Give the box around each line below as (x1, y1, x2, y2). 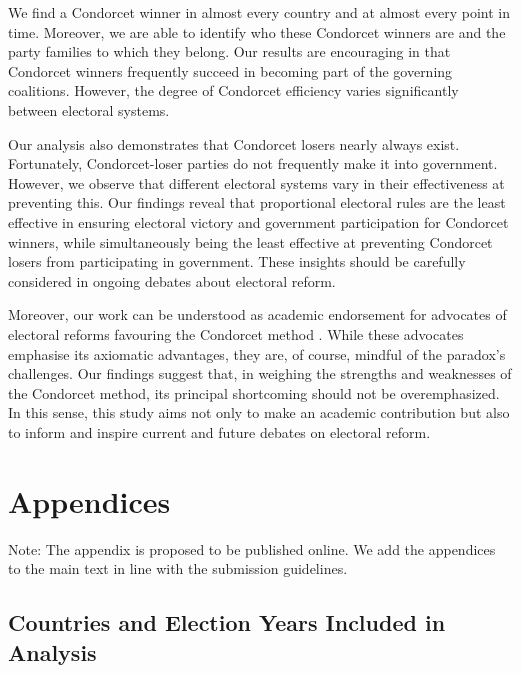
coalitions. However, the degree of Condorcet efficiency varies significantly (8, 80, 459, 101)
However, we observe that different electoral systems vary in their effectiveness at (8, 172, 505, 193)
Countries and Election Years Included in (8, 607, 446, 638)
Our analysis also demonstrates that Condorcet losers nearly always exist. (8, 133, 460, 154)
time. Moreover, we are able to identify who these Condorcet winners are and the (8, 21, 506, 42)
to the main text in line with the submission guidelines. (8, 558, 348, 579)
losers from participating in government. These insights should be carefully (8, 251, 466, 272)
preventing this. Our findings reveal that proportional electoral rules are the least (8, 192, 506, 213)
